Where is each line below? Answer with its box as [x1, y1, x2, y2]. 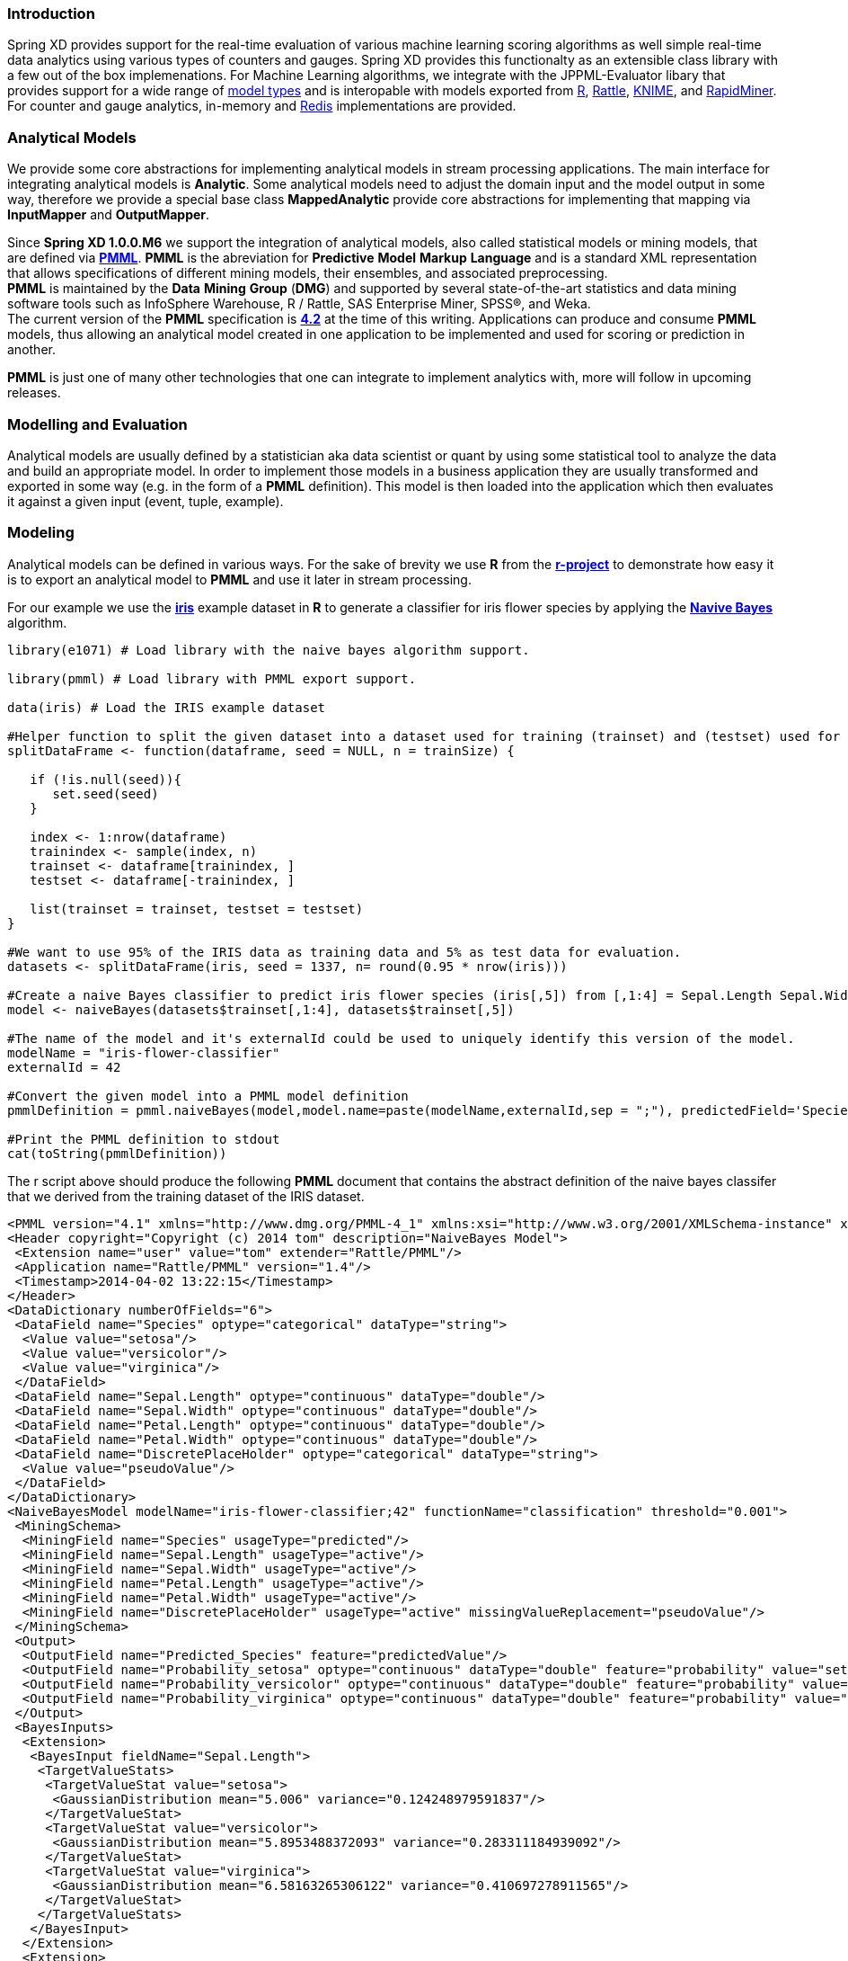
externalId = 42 [7, 1059, 121, 1074]
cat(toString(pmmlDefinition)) [7, 1145, 227, 1161]
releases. [7, 385, 61, 401]
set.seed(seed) [52, 786, 159, 801]
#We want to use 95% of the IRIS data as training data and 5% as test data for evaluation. [7, 944, 682, 959]
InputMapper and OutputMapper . [7, 207, 210, 223]
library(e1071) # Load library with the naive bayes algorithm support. [7, 642, 530, 657]
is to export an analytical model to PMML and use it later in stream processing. [7, 571, 472, 587]
